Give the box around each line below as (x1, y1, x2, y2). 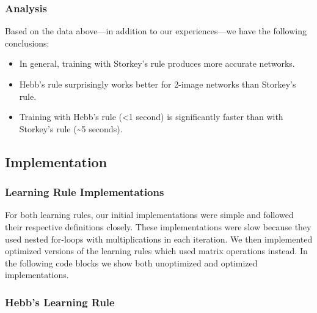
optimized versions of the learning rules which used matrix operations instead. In (5, 244, 308, 257)
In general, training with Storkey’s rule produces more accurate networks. (19, 57, 295, 70)
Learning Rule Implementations (5, 184, 164, 200)
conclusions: (5, 36, 49, 49)
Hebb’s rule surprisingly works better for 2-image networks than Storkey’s (19, 78, 296, 90)
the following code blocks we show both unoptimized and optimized (5, 256, 258, 269)
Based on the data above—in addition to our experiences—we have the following (5, 25, 307, 37)
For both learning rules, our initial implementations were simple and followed (5, 208, 294, 221)
